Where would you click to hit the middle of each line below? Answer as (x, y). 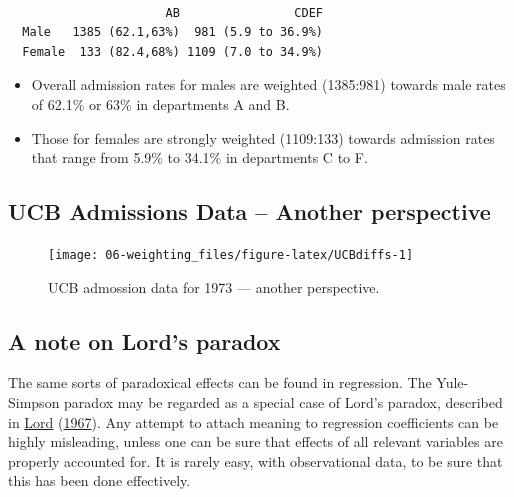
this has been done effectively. (99, 480)
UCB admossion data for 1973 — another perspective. (214, 286)
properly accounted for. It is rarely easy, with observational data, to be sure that (255, 460)
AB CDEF (244, 12)
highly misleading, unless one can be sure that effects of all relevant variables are (255, 441)
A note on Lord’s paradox (144, 340)
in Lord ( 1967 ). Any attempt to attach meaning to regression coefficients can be (253, 421)
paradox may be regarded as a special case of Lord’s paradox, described (283, 402)
